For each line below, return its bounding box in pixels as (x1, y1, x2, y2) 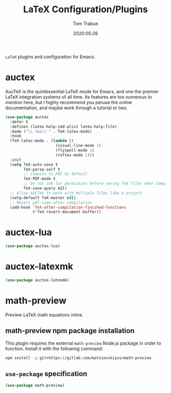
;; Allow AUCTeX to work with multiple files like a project (10, 190, 142, 195)
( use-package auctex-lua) (5, 243, 60, 249)
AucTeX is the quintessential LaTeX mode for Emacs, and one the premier (5, 88, 159, 94)
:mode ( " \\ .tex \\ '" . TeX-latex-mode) (10, 129, 93, 134)
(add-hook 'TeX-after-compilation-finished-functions (10, 205, 126, 210)
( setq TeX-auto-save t (10, 162, 58, 167)
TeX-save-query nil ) (23, 186, 67, 191)
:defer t (10, 119, 28, 125)
